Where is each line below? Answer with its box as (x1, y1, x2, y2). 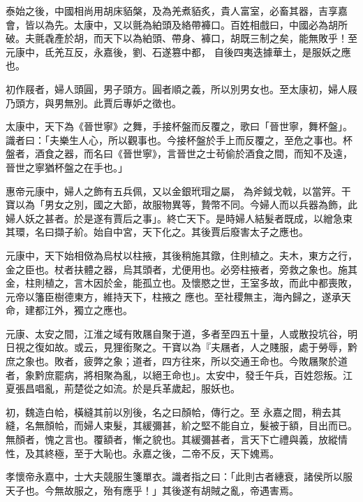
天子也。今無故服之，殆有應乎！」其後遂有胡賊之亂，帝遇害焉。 (6, 482, 299, 497)
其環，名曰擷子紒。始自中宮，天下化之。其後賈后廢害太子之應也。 (6, 224, 309, 239)
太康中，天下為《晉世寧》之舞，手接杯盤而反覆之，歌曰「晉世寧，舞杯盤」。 (6, 119, 353, 134)
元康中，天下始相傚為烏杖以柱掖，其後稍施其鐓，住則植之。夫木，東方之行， (6, 248, 357, 262)
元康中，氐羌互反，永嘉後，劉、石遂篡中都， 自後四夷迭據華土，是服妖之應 (6, 44, 351, 59)
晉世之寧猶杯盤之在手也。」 (6, 159, 128, 174)
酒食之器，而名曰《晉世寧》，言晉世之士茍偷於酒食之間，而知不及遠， (34, 146, 353, 161)
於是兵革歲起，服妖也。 (132, 381, 240, 396)
